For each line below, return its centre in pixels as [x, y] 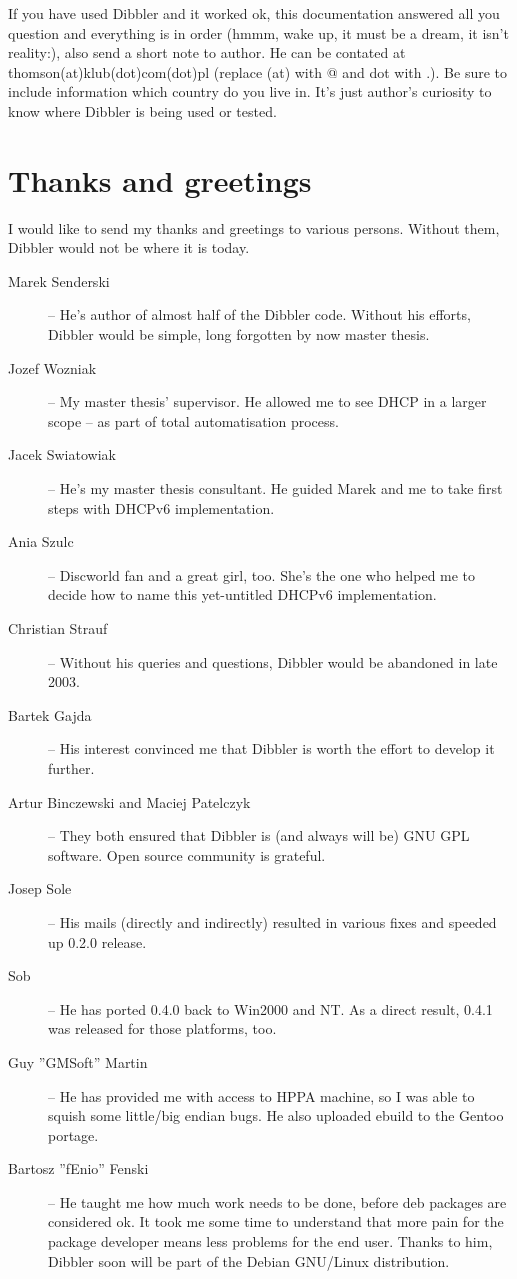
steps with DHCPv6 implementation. [161, 507]
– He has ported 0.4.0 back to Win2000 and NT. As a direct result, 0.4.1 [270, 1008]
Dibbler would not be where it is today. [129, 247]
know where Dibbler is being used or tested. [142, 110]
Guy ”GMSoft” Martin [78, 1061]
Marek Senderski [59, 280]
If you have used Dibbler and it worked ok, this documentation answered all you [254, 13]
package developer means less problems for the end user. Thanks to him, [270, 1241]
